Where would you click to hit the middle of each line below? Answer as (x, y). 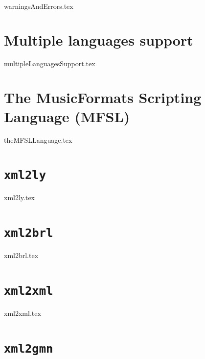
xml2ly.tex (20, 197)
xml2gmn (29, 348)
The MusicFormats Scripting (103, 97)
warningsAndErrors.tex (39, 6)
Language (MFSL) (67, 116)
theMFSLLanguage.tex (38, 140)
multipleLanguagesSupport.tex (50, 63)
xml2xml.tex (23, 313)
